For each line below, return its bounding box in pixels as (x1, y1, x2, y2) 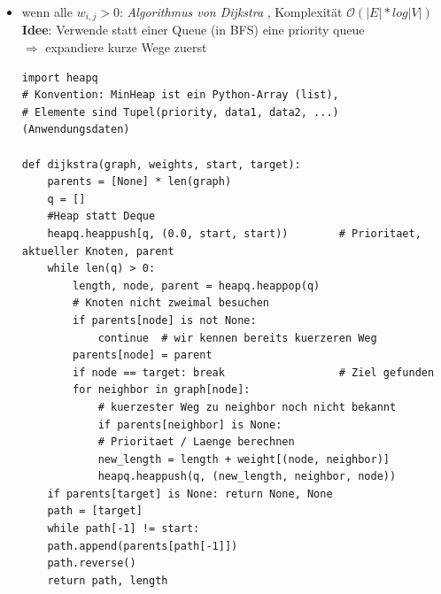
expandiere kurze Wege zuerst (45, 38, 207, 57)
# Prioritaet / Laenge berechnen (97, 436, 295, 449)
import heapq (21, 71, 98, 84)
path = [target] (47, 505, 143, 518)
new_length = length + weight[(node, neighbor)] (97, 452, 391, 466)
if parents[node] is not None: (73, 313, 257, 327)
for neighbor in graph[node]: (73, 383, 251, 397)
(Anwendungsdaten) (21, 123, 130, 136)
